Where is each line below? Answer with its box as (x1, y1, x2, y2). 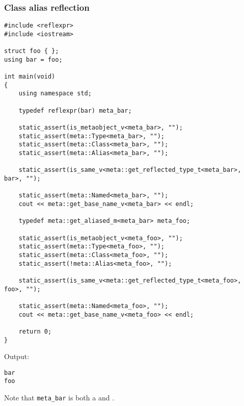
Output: (4, 351, 30, 362)
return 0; (18, 327, 52, 335)
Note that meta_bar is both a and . (4, 392, 115, 403)
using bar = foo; (4, 56, 63, 63)
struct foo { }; (4, 47, 59, 55)
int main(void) (4, 73, 56, 81)
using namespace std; (18, 90, 92, 97)
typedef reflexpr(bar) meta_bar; (18, 107, 132, 114)
